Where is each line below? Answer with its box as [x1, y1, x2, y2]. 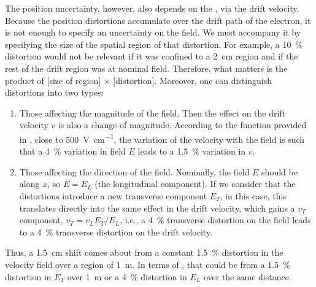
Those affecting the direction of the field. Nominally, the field [19, 165, 250, 178]
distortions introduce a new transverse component [19, 189, 207, 202]
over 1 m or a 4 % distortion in [67, 270, 187, 283]
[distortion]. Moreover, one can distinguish [113, 74, 272, 86]
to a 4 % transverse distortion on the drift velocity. [19, 225, 213, 238]
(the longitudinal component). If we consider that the [94, 177, 296, 190]
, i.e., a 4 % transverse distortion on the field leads [120, 213, 311, 226]
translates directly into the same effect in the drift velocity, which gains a [19, 201, 295, 214]
